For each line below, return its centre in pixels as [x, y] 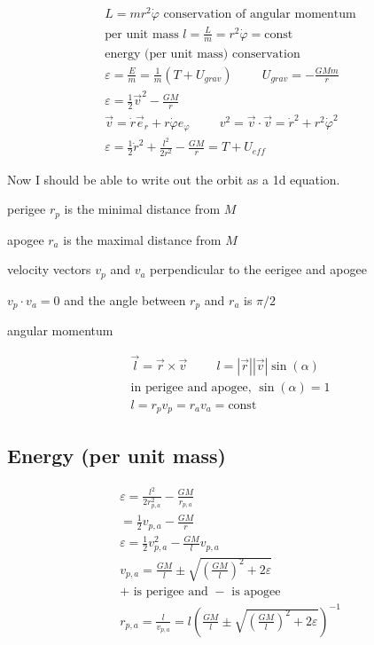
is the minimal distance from [142, 209]
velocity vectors [49, 269]
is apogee [256, 592]
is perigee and [171, 592]
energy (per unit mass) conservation [203, 54]
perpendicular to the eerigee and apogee [258, 269]
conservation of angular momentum [260, 15]
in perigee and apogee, [191, 387]
